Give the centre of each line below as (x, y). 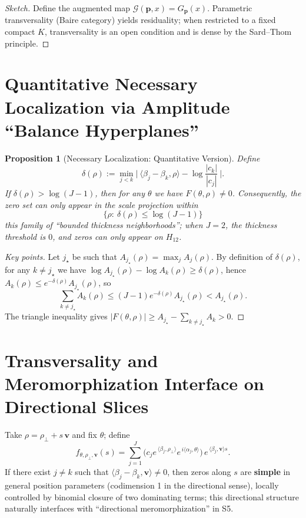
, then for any (120, 193)
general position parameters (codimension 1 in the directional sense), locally (142, 485)
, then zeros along (199, 472)
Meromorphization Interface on (134, 383)
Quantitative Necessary (101, 83)
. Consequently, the (267, 193)
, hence (233, 270)
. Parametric (230, 8)
